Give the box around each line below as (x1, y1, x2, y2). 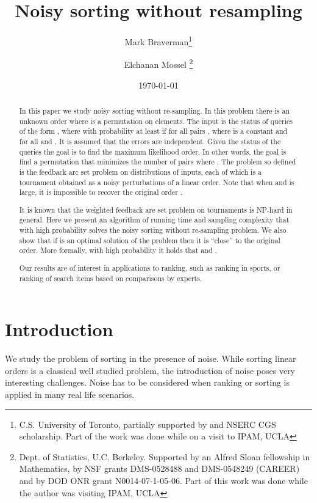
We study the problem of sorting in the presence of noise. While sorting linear (5, 352, 296, 365)
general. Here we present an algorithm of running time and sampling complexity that (19, 215, 290, 225)
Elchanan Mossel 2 (124, 56, 193, 71)
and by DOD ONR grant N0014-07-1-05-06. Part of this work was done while (19, 474, 308, 486)
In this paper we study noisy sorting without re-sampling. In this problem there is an (19, 106, 290, 116)
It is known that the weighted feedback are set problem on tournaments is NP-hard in (19, 204, 293, 215)
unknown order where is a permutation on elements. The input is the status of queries (19, 116, 293, 126)
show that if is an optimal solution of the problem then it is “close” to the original (19, 235, 280, 245)
